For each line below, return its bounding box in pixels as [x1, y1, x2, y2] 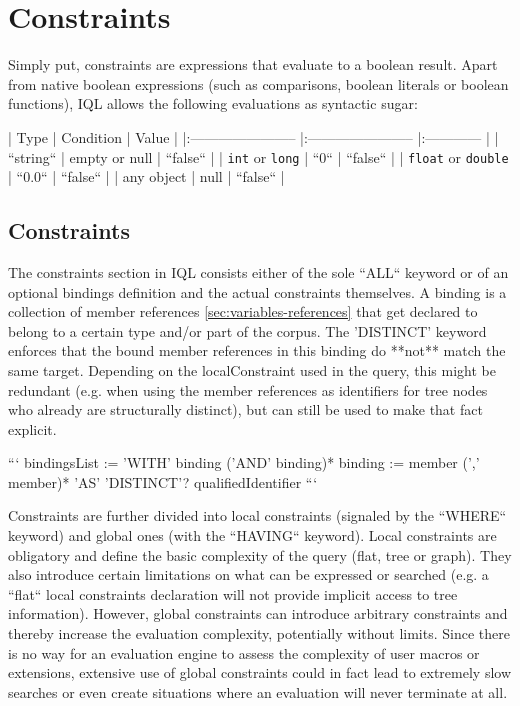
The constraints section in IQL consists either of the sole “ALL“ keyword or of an [8, 261, 509, 282]
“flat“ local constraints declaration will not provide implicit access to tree [8, 583, 458, 604]
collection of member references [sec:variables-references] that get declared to [8, 301, 478, 322]
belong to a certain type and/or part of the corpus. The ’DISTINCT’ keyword [8, 320, 487, 341]
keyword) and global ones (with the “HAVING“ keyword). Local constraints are [8, 525, 497, 546]
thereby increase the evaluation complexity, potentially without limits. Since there [8, 623, 510, 644]
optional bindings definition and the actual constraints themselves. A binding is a [8, 281, 507, 302]
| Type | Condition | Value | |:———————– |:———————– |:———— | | [8, 126, 499, 147]
